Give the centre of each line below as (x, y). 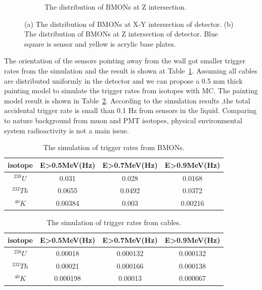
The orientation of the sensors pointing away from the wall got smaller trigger (125, 61)
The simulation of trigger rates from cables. (114, 222)
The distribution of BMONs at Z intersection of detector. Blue (121, 34)
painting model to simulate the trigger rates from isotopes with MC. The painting (131, 90)
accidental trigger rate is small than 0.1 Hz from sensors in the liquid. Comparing (130, 110)
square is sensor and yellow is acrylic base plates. (100, 43)
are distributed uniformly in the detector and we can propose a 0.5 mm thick (123, 80)
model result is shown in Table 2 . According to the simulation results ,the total (127, 100)
